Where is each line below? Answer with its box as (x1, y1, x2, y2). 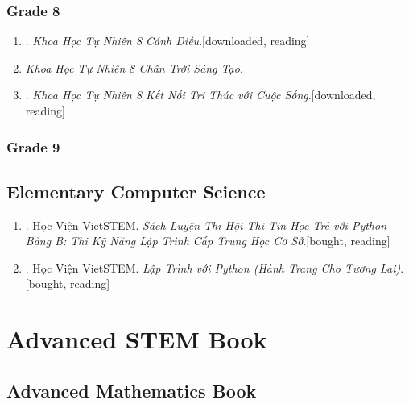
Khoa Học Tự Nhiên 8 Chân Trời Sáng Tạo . (25, 59, 243, 76)
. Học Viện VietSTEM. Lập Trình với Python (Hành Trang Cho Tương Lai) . (25, 259, 404, 276)
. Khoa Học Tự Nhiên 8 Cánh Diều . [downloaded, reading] (25, 32, 310, 49)
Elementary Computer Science (6, 178, 266, 203)
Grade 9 (6, 136, 60, 156)
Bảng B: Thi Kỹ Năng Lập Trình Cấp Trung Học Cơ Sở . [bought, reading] (25, 232, 390, 249)
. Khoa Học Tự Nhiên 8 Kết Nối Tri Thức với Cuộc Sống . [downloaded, (25, 86, 376, 103)
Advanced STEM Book (6, 323, 267, 356)
